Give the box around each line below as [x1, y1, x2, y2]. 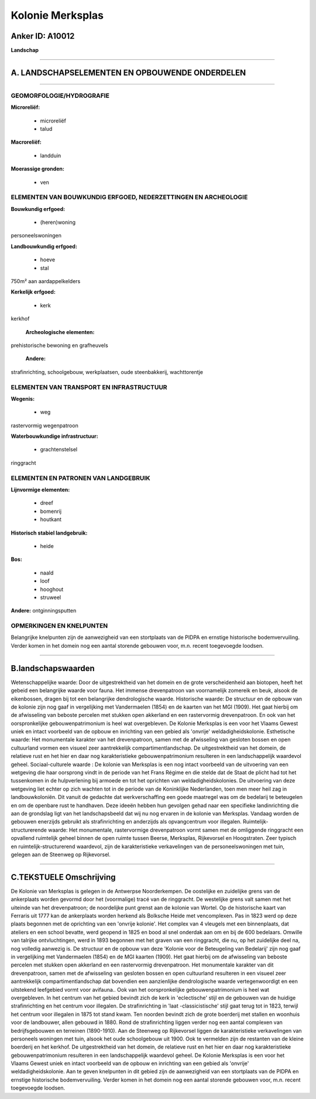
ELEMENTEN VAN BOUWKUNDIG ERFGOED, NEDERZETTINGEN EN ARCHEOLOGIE [11, 193, 248, 202]
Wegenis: [11, 395, 35, 402]
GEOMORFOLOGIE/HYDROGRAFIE [11, 91, 109, 100]
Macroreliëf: [11, 138, 42, 146]
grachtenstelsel [40, 446, 78, 453]
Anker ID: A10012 [11, 31, 75, 41]
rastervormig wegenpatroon [11, 422, 78, 429]
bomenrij [40, 508, 61, 515]
